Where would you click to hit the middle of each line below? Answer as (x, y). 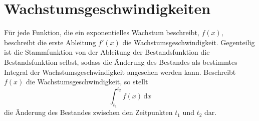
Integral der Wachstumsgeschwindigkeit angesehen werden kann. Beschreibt (120, 72)
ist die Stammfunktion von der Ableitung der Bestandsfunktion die (107, 52)
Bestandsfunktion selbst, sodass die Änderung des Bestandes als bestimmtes (121, 62)
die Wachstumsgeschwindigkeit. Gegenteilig (189, 42)
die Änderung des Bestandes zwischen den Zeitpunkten (88, 112)
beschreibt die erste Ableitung (50, 42)
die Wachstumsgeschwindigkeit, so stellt (87, 82)
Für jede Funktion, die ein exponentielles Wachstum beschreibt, (102, 32)
